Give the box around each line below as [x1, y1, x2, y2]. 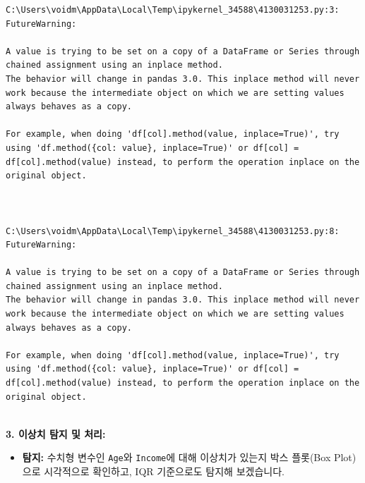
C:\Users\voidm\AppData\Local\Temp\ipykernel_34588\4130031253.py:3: [6, 5, 340, 15]
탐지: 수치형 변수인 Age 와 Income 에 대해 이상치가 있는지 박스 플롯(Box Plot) [22, 450, 357, 465]
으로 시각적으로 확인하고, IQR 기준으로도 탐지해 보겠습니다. [22, 464, 285, 479]
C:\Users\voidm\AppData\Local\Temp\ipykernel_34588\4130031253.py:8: [6, 226, 340, 236]
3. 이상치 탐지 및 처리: [6, 426, 106, 441]
